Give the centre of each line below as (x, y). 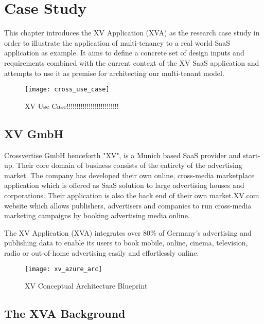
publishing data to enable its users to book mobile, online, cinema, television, (126, 243)
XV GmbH (34, 133)
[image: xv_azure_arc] (64, 269)
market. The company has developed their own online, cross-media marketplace (129, 175)
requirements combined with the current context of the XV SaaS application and (132, 62)
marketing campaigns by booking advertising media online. (97, 215)
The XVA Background (65, 313)
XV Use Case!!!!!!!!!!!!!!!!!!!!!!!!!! (72, 106)
